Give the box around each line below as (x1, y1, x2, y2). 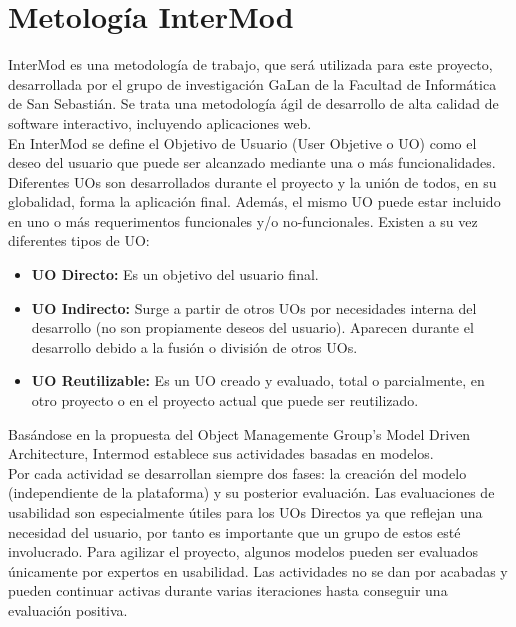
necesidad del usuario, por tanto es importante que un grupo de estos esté (8, 521, 461, 542)
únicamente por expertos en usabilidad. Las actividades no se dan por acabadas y (8, 560, 508, 581)
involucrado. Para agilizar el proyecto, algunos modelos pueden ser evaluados (8, 541, 479, 562)
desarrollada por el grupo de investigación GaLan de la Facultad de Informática (8, 73, 497, 94)
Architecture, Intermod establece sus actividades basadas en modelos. (8, 443, 434, 464)
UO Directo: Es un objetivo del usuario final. (31, 264, 319, 285)
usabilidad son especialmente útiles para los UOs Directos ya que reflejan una (8, 502, 483, 522)
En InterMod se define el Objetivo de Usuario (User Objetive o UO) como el (8, 132, 477, 153)
